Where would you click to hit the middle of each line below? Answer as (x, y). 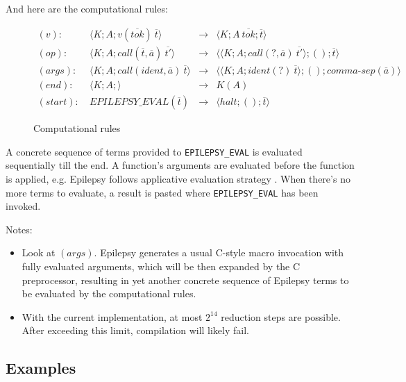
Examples (41, 368)
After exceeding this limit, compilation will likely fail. (135, 330)
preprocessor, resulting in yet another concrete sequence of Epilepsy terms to (185, 280)
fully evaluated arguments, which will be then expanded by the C (161, 266)
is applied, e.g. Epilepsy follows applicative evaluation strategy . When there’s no (178, 179)
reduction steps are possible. (281, 316)
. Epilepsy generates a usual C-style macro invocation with (219, 252)
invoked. (23, 206)
